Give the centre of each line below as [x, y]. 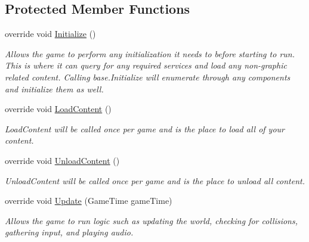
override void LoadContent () [58, 109]
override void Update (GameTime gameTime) [89, 201]
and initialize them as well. [54, 89]
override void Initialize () [50, 34]
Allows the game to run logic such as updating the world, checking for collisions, [152, 220]
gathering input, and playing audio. [69, 232]
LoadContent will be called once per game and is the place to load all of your [145, 128]
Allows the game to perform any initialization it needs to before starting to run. [150, 53]
